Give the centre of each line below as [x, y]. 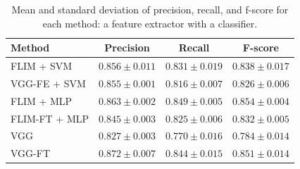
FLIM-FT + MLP [50, 118]
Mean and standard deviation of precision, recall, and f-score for [150, 9]
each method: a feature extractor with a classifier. [150, 23]
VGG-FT [30, 153]
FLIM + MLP [42, 100]
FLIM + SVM [42, 66]
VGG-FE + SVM [48, 83]
